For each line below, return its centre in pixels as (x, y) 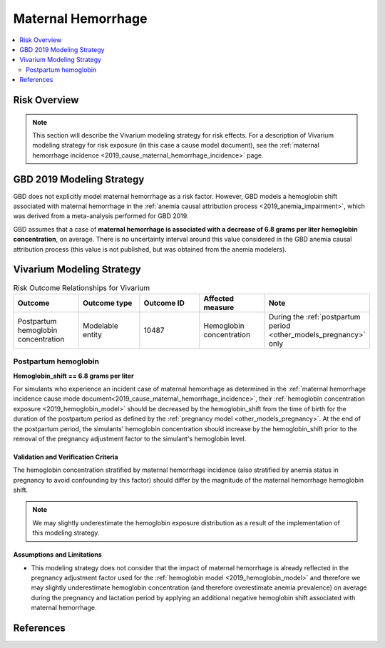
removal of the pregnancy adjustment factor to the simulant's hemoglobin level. (130, 438)
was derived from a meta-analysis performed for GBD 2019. (101, 216)
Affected (219, 298)
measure (219, 307)
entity (92, 334)
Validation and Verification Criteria (66, 457)
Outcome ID (164, 303)
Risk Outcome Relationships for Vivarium (82, 287)
